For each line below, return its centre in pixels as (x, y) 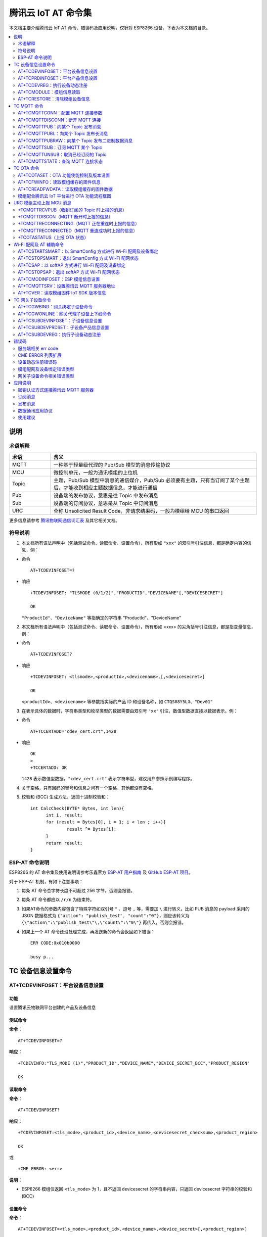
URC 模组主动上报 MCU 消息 (43, 203)
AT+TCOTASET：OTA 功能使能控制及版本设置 (64, 175)
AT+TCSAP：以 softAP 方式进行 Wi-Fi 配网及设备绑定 (72, 265)
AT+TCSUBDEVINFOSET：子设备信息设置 (60, 320)
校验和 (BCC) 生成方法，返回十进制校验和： (66, 797)
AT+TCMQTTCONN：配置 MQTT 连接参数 (60, 113)
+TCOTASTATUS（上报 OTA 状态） (53, 238)
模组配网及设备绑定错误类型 (46, 369)
